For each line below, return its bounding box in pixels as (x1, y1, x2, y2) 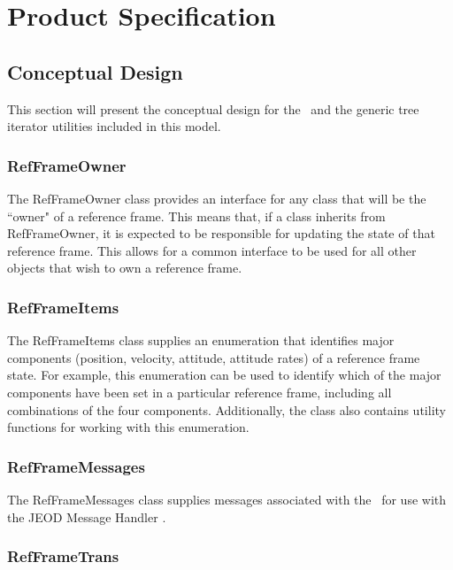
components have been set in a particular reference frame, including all (7, 382, 392, 401)
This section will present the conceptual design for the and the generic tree (7, 99, 419, 118)
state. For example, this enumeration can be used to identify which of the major (7, 366, 441, 384)
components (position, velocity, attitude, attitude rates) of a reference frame (7, 348, 420, 366)
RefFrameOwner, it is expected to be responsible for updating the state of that (7, 224, 435, 243)
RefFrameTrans (7, 545, 119, 567)
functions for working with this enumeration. (7, 418, 250, 436)
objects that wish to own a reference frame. (7, 258, 242, 277)
